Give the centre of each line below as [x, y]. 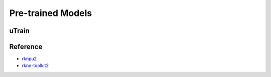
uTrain [20, 31]
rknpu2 [29, 59]
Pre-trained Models [51, 13]
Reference [26, 47]
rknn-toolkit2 [35, 65]
